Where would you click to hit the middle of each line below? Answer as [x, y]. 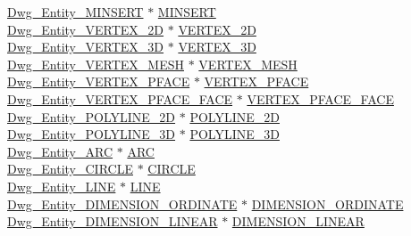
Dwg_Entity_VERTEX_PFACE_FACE [120, 98]
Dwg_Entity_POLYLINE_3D [92, 134]
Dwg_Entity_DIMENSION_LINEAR [113, 221]
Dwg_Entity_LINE [62, 186]
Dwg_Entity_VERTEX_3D [86, 47]
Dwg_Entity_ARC [60, 151]
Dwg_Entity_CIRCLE [70, 169]
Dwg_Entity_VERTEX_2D [86, 29]
